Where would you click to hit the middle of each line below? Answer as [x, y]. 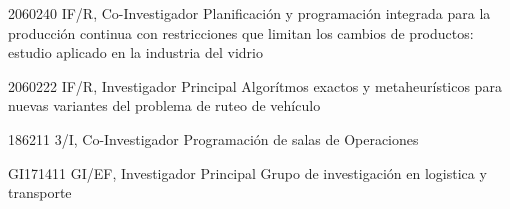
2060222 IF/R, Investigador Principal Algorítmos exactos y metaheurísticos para [255, 85]
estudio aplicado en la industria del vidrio [135, 52]
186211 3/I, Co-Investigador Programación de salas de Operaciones [213, 138]
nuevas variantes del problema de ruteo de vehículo [164, 105]
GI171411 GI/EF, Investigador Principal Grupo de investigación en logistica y [247, 172]
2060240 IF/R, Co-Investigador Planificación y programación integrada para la [249, 13]
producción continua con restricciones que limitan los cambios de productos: [241, 32]
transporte [40, 192]
